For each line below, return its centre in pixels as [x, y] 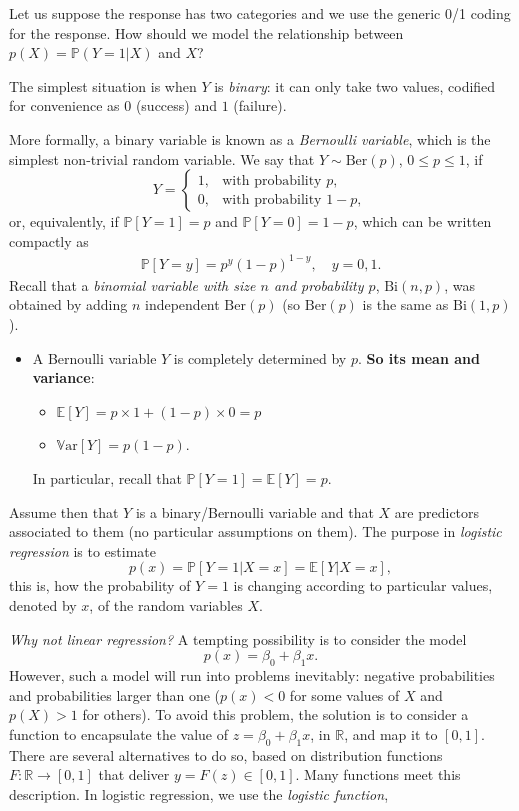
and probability [318, 284]
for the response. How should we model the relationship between [206, 32]
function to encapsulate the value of [119, 733]
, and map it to [391, 733]
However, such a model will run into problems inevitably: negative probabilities [252, 674]
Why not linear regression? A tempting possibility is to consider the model [238, 638]
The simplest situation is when [103, 85]
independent [182, 304]
